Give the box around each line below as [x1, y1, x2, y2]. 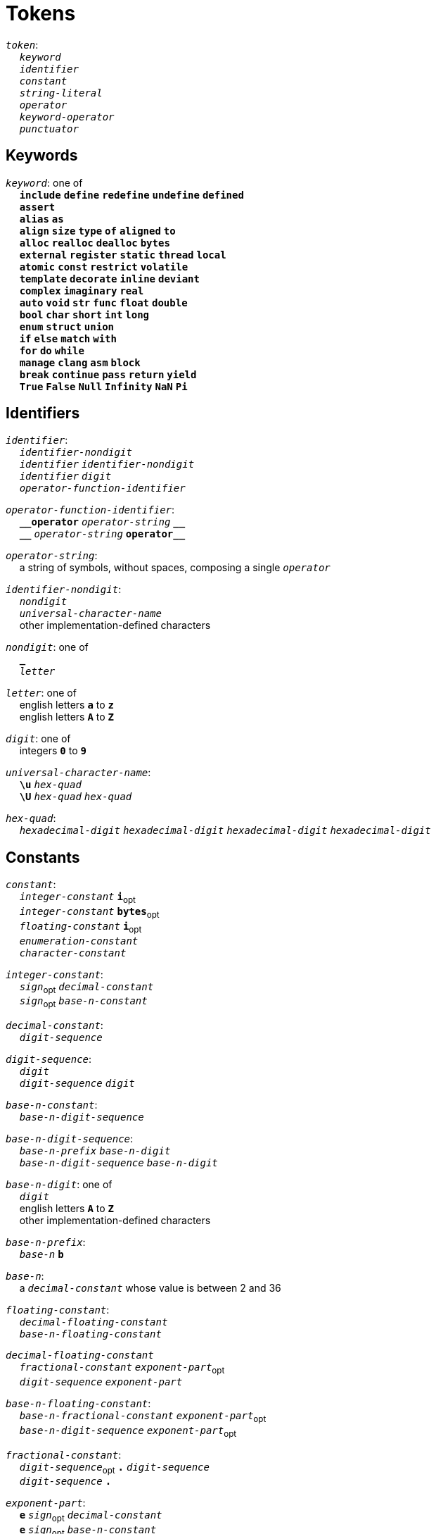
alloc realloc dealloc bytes [19, 237, 170, 249]
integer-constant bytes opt [19, 906, 160, 920]
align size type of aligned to [19, 225, 176, 237]
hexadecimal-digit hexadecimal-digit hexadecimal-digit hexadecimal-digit [19, 825, 431, 837]
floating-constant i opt [19, 920, 142, 935]
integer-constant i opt [19, 891, 136, 906]
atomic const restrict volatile [19, 261, 188, 273]
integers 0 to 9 [19, 744, 86, 757]
